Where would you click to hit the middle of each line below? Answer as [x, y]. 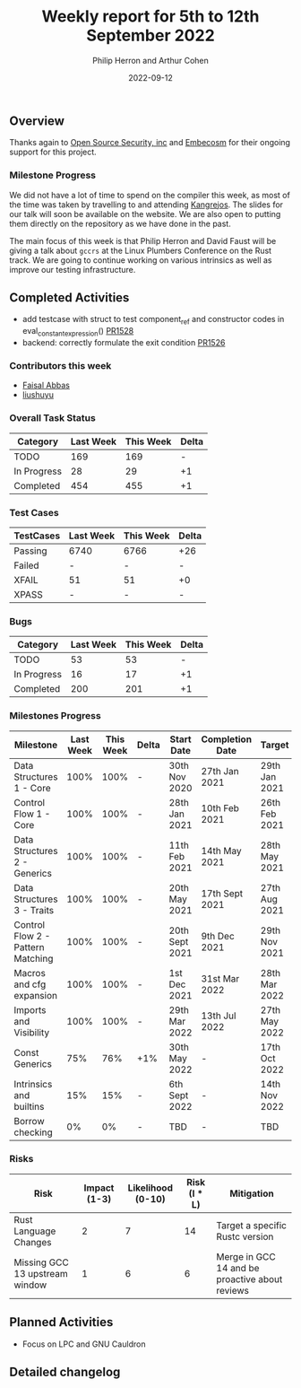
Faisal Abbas [46, 385]
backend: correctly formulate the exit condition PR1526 [124, 343]
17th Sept [222, 893]
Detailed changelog [65, 1372]
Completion [227, 739]
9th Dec [218, 936]
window [30, 1285]
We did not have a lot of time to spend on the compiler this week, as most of [150, 195]
